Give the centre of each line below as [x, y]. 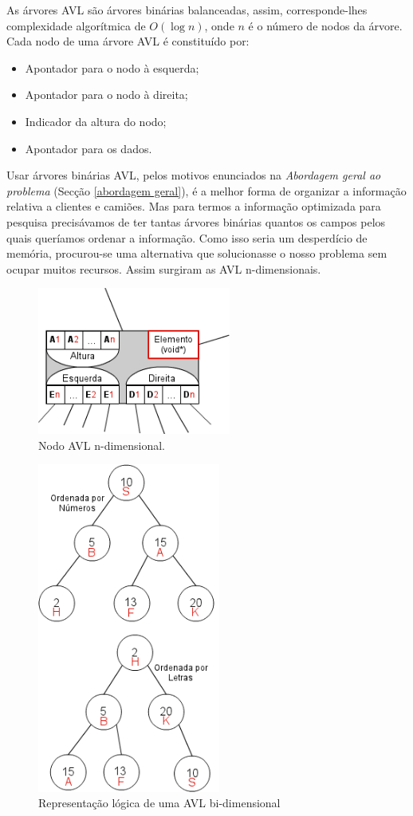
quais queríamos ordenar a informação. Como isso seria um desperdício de [187, 237]
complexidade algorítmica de [76, 25]
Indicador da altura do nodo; [96, 121]
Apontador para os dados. [88, 148]
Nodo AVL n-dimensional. [102, 445]
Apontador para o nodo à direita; [106, 95]
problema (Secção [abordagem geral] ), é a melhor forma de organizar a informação [206, 190]
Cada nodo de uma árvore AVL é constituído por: [128, 41]
